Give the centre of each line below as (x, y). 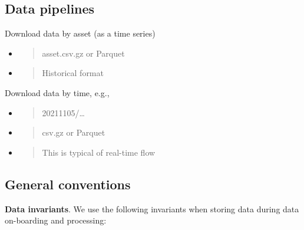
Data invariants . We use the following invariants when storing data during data (152, 208)
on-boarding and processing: (56, 220)
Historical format (73, 73)
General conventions (68, 184)
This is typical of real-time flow (99, 152)
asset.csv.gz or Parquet (83, 53)
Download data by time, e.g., (57, 92)
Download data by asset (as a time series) (80, 33)
